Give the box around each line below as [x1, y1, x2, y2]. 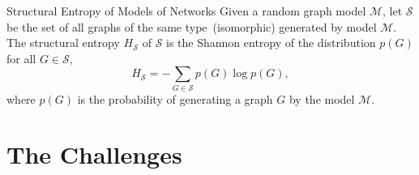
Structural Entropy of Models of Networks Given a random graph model [6, 2, 366, 19]
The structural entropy [6, 34, 120, 51]
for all [6, 49, 36, 66]
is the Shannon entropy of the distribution [166, 34, 376, 51]
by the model [289, 90, 355, 107]
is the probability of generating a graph [77, 90, 273, 107]
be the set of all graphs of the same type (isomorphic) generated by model [6, 18, 377, 35]
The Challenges [6, 138, 182, 171]
